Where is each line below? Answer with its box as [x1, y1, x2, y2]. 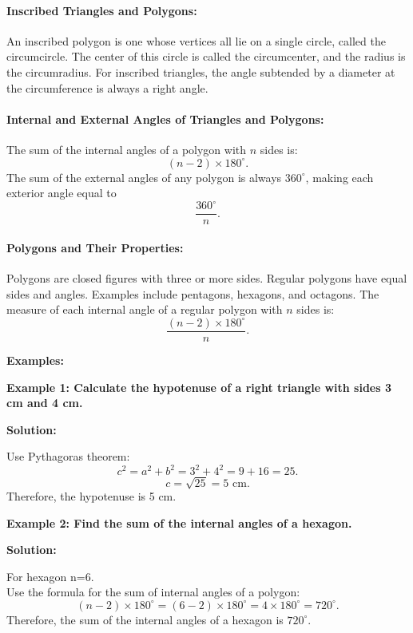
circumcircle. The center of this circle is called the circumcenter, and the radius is [6, 48, 406, 65]
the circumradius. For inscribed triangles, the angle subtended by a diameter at [6, 63, 395, 80]
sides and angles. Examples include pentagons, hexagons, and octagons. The [6, 285, 379, 302]
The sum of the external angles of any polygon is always [6, 168, 282, 185]
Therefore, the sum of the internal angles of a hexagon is [6, 611, 284, 627]
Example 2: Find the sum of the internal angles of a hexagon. [6, 514, 352, 531]
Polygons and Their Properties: [6, 239, 184, 255]
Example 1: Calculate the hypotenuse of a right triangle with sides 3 [6, 378, 391, 395]
